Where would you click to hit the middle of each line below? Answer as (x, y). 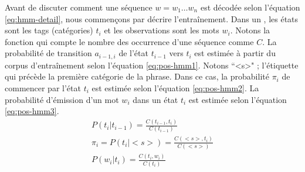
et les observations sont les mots (162, 30)
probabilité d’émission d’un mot (62, 99)
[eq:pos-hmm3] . (32, 111)
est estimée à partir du (235, 53)
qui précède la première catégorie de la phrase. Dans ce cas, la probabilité (137, 76)
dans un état (155, 99)
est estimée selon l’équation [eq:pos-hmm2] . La (175, 88)
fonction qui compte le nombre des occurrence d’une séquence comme (129, 41)
